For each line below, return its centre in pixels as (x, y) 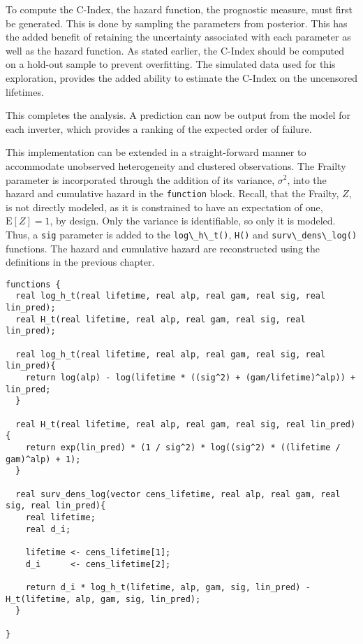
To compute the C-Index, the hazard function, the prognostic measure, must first (179, 9)
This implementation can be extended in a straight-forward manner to (156, 152)
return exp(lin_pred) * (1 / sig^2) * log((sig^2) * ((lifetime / (183, 448)
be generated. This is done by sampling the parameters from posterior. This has (177, 23)
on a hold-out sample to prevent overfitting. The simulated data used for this (171, 64)
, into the (307, 179)
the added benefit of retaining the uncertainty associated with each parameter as (178, 37)
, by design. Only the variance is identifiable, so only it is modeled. (193, 221)
